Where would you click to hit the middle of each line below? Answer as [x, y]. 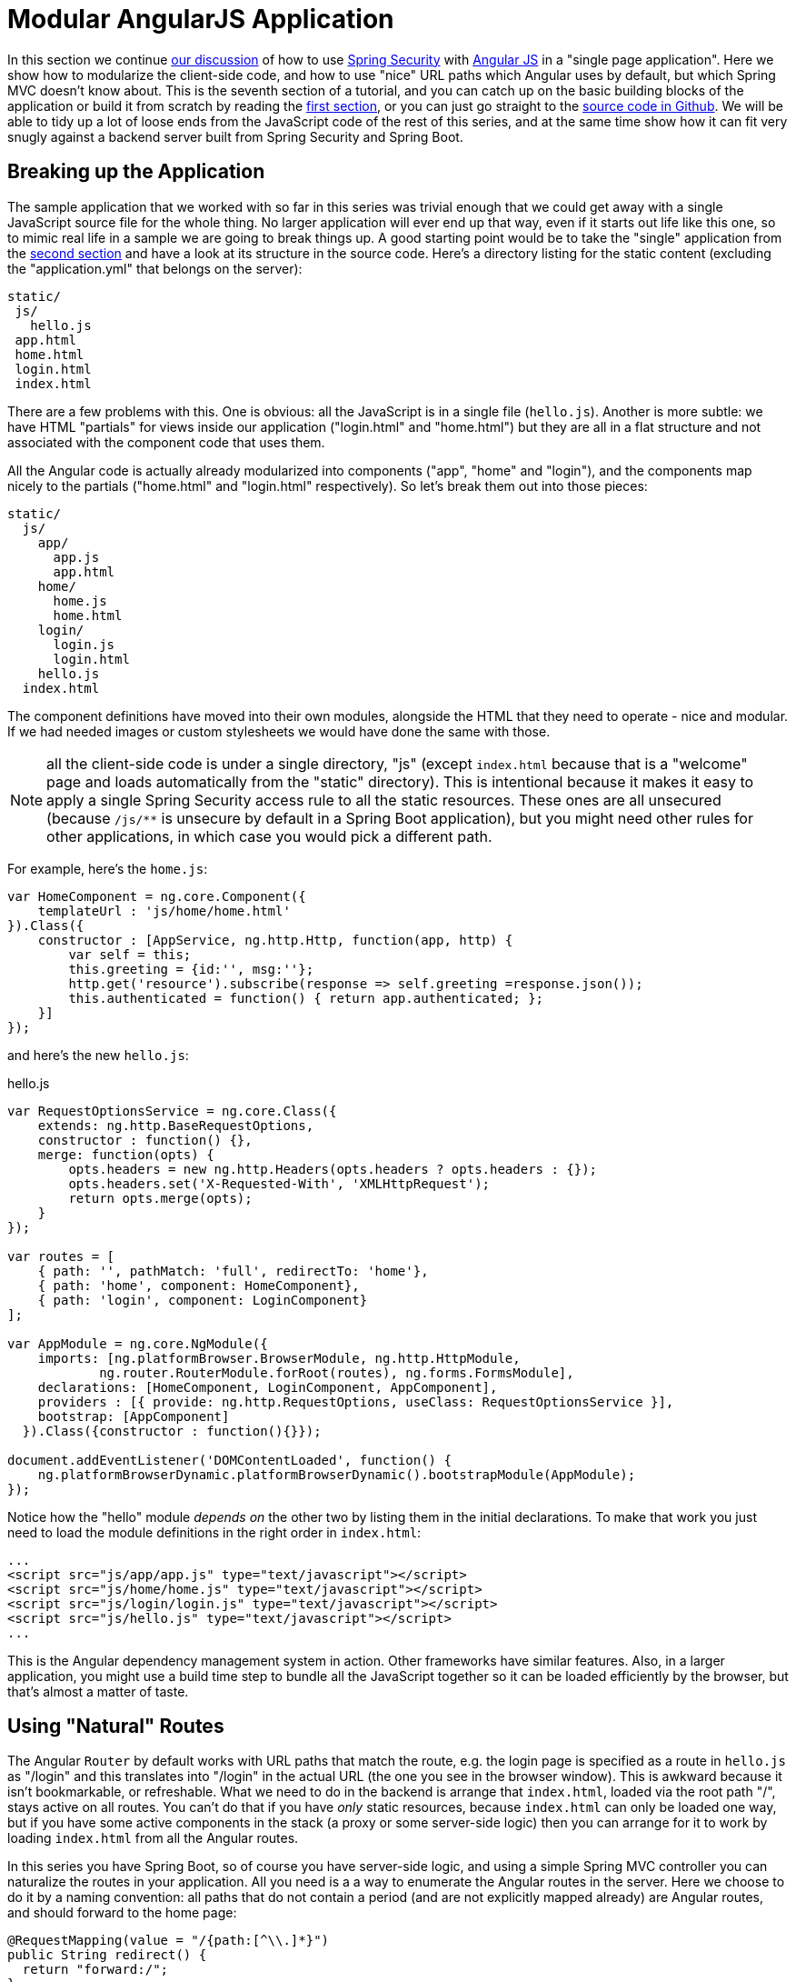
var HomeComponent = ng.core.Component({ [157, 896]
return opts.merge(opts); [160, 1198]
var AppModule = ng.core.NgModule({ [138, 1343]
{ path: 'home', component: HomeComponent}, [199, 1285]
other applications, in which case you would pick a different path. [269, 836]
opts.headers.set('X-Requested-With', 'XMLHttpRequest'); [279, 1183]
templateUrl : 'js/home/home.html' [164, 911]
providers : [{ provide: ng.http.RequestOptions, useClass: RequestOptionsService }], [356, 1401]
